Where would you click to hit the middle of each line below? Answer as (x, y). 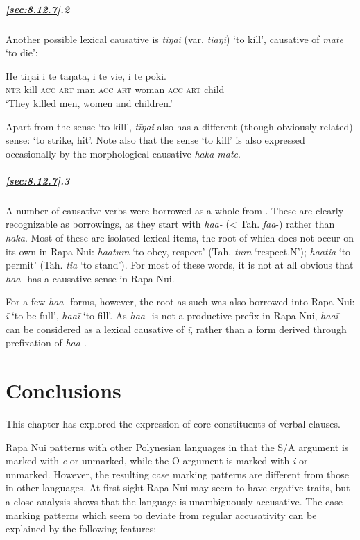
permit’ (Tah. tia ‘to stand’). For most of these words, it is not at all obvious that (180, 265)
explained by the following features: (81, 529)
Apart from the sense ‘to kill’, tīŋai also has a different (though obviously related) (179, 126)
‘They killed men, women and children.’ (89, 102)
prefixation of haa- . (46, 343)
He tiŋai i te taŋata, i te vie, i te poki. (86, 75)
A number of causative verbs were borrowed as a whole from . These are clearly (175, 210)
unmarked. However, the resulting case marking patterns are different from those (177, 474)
